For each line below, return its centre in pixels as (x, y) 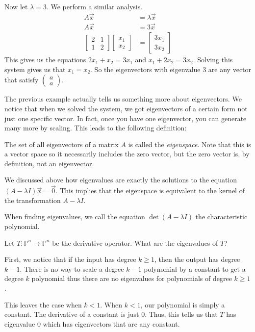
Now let (16, 6)
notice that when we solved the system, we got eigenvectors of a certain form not (126, 108)
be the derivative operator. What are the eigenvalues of (135, 243)
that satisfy (22, 80)
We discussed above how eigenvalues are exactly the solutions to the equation (121, 180)
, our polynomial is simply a (183, 304)
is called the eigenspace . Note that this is (190, 144)
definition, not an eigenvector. (49, 163)
